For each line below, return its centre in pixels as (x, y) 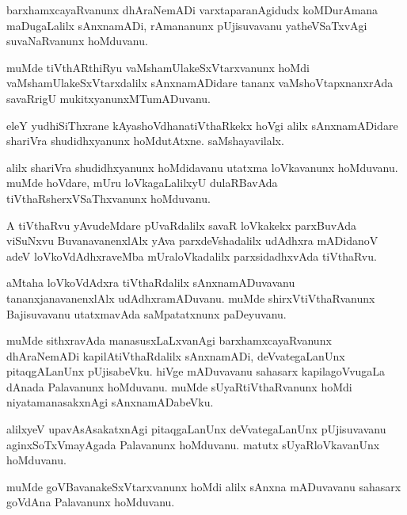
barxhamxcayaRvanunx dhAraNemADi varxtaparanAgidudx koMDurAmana (192, 10)
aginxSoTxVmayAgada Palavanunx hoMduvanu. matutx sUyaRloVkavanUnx (193, 444)
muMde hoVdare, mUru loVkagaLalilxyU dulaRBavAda (142, 183)
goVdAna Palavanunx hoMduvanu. (91, 502)
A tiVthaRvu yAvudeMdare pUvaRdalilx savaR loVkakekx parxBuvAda (181, 225)
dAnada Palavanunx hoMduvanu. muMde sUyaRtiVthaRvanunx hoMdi (179, 386)
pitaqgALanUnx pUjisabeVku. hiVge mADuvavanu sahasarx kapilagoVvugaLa (196, 371)
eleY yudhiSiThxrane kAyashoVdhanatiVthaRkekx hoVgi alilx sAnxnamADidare (202, 125)
